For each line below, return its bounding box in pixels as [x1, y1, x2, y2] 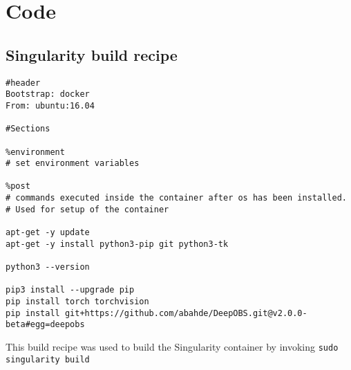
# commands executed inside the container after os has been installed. [6, 193, 347, 203]
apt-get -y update [6, 228, 90, 238]
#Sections [6, 124, 50, 134]
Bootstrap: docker [6, 89, 90, 100]
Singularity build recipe [6, 44, 178, 65]
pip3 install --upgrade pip [6, 285, 135, 295]
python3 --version [6, 262, 90, 272]
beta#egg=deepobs [6, 320, 85, 330]
